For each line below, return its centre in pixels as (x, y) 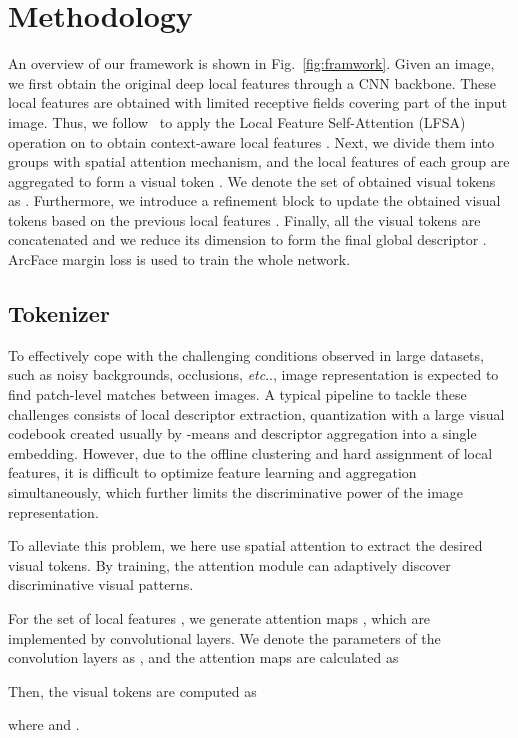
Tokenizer (59, 313)
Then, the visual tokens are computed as (132, 690)
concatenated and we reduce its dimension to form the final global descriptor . (247, 239)
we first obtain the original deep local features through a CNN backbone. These (252, 82)
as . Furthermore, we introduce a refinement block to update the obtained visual (254, 200)
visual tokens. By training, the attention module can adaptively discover (229, 564)
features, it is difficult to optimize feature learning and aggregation (212, 472)
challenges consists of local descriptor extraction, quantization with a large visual (256, 413)
